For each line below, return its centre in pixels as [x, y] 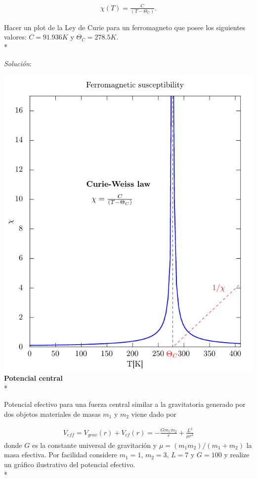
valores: [15, 37]
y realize [237, 455]
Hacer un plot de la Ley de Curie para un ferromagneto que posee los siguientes [125, 27]
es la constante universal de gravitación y [94, 445]
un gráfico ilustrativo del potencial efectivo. [70, 464]
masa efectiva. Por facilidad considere [61, 455]
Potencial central [33, 378]
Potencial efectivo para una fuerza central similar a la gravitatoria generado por [125, 404]
